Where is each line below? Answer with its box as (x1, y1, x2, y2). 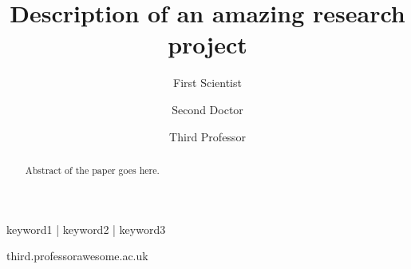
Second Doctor (172, 101, 243, 117)
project (168, 28, 247, 61)
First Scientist (173, 74, 242, 91)
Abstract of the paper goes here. (25, 163, 160, 176)
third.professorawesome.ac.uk (6, 247, 148, 264)
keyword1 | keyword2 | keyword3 (6, 220, 166, 237)
